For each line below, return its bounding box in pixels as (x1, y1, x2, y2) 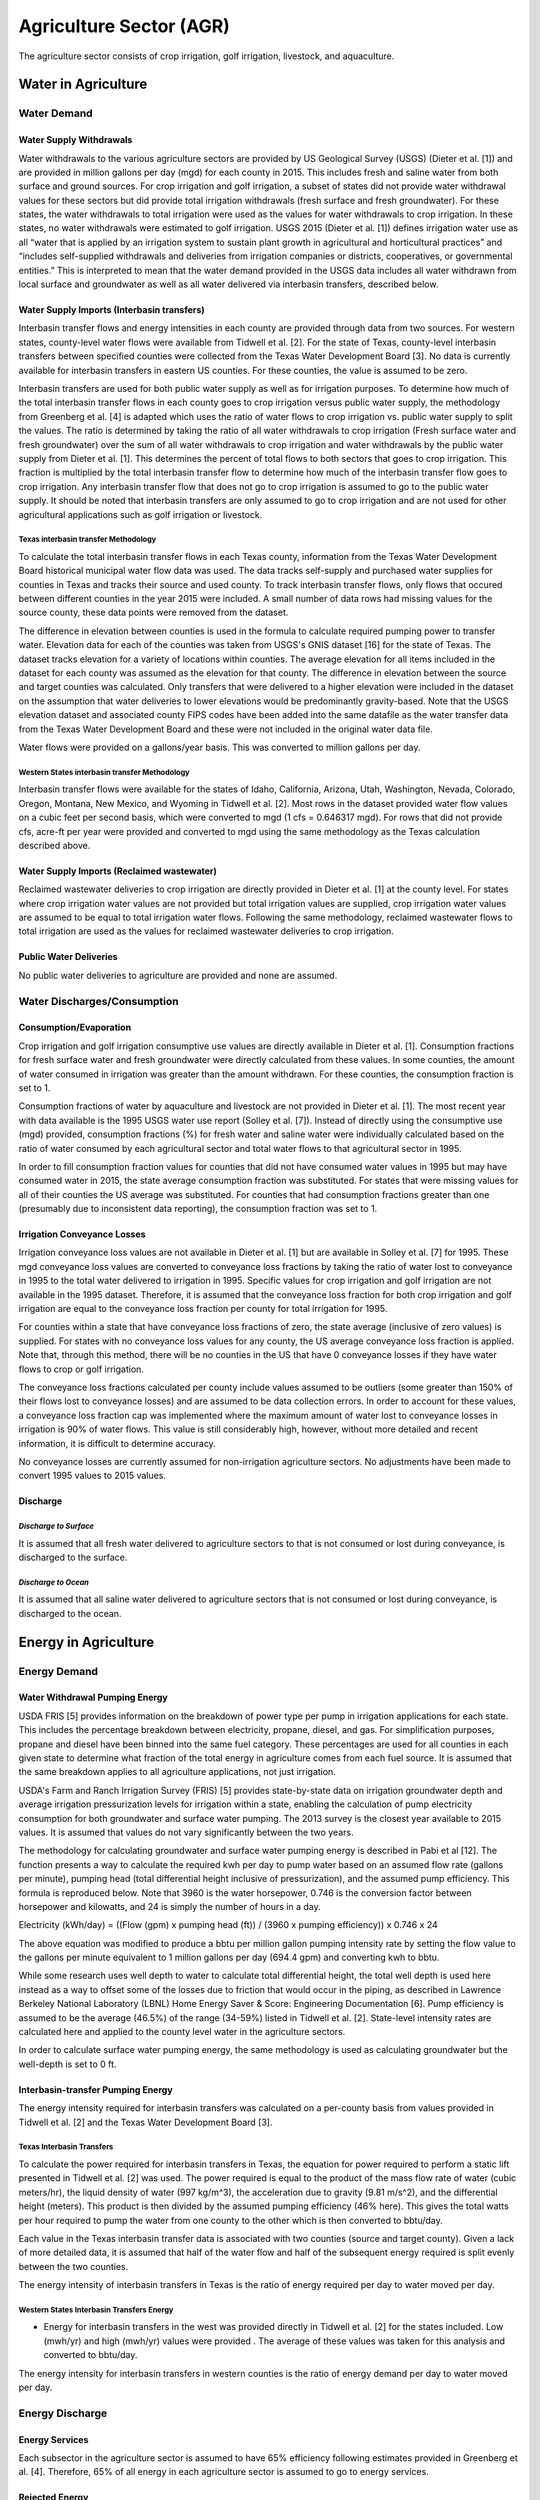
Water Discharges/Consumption (18, 994, 179, 1008)
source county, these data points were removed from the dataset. (18, 606, 289, 619)
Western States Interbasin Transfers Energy (18, 2305, 174, 2315)
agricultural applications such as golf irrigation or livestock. (18, 508, 263, 520)
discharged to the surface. (18, 1551, 128, 1564)
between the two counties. (18, 2260, 129, 2272)
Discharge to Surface (18, 1521, 95, 1532)
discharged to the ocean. (18, 1607, 122, 1619)
